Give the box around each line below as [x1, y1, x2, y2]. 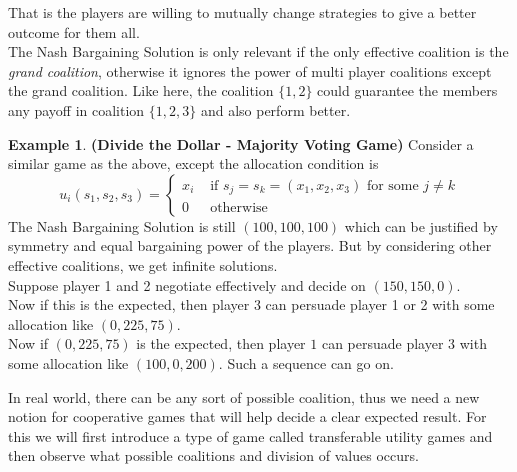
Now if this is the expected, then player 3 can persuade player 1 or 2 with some [8, 294, 495, 315]
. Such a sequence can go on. [218, 352, 394, 373]
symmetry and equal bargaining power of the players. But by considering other [8, 235, 492, 256]
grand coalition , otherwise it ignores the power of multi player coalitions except [8, 60, 492, 81]
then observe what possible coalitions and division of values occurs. [8, 445, 419, 466]
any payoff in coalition [8, 99, 145, 120]
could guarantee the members [317, 80, 498, 101]
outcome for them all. [8, 21, 140, 42]
